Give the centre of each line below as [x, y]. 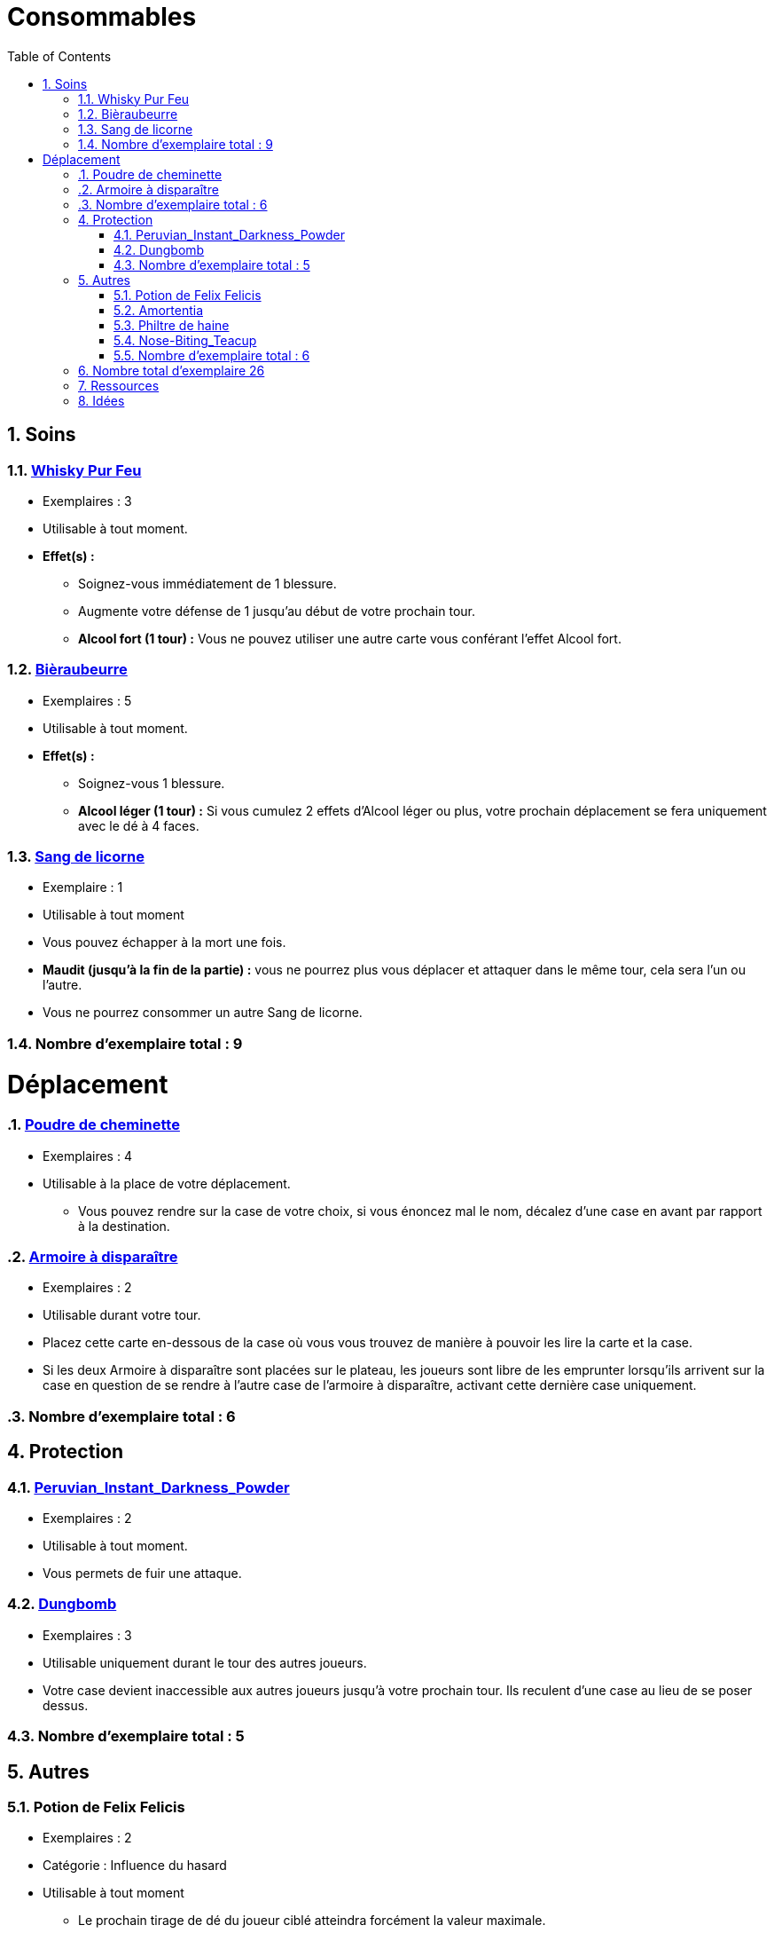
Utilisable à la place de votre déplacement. [167, 1183]
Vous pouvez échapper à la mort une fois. [164, 943]
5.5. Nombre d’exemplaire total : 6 [212, 355]
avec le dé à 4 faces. [139, 825]
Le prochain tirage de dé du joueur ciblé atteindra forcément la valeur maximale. [312, 1921]
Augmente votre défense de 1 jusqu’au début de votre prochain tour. [277, 611]
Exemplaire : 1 [83, 888]
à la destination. [124, 1226]
